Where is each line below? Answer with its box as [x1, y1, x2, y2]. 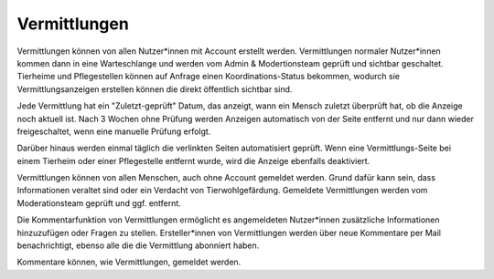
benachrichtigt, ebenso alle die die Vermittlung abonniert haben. [16, 240, 260, 251]
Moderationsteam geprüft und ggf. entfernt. [16, 197, 182, 209]
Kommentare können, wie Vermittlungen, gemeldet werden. [16, 256, 242, 268]
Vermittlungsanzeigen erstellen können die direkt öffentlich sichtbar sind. [16, 83, 293, 95]
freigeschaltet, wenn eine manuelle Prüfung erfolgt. [16, 126, 211, 137]
